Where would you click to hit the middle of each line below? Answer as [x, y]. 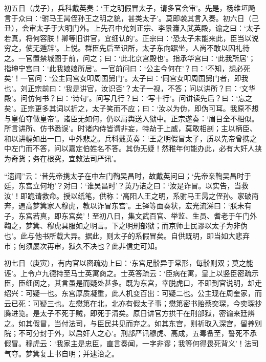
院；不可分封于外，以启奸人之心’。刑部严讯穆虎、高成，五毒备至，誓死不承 [130, 333]
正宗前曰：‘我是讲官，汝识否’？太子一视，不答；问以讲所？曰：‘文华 [141, 88]
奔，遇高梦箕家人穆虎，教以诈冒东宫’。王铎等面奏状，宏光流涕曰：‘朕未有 [128, 206]
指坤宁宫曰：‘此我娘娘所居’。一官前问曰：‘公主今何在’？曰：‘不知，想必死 [127, 68]
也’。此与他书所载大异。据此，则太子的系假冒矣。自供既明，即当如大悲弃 [127, 236]
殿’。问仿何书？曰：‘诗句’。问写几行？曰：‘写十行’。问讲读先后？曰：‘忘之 [128, 98]
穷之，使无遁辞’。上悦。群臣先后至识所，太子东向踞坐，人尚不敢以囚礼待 [127, 48]
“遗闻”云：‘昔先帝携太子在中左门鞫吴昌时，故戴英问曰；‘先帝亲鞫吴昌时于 [128, 175]
